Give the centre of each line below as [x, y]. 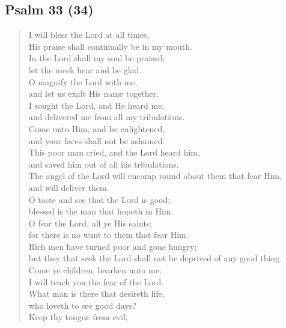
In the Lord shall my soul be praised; [97, 58]
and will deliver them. [69, 187]
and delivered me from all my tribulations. [107, 117]
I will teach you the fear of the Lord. [96, 281]
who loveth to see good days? [82, 305]
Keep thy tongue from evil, [78, 317]
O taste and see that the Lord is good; [99, 199]
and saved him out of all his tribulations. [104, 164]
